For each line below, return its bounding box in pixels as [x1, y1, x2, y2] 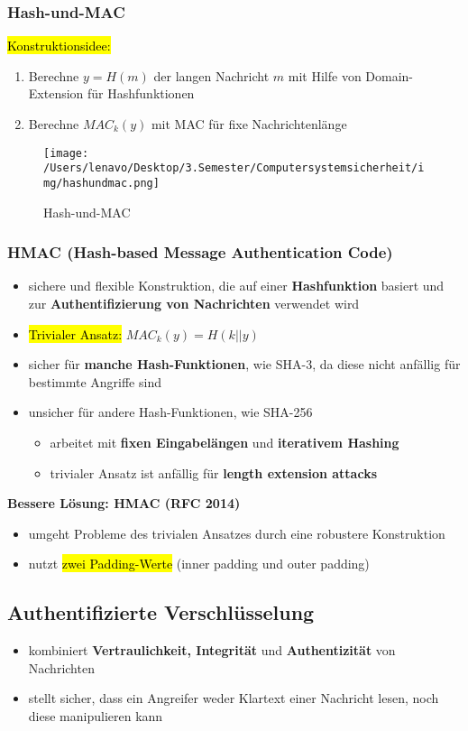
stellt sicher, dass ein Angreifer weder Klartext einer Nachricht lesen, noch [28, 689, 439, 708]
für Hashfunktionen [87, 84, 195, 103]
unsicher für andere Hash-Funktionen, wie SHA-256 [28, 403, 313, 421]
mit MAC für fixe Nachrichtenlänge [151, 115, 347, 133]
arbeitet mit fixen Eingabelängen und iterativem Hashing [50, 432, 399, 451]
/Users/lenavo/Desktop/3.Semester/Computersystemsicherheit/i [43, 162, 425, 175]
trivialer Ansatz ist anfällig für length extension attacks [50, 463, 378, 482]
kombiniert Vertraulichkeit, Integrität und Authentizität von [28, 641, 396, 660]
